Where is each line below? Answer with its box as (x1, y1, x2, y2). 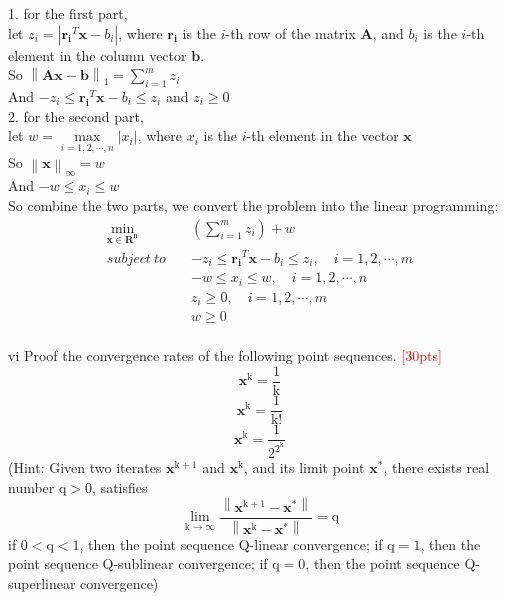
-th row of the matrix (225, 22, 356, 43)
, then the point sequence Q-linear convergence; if (79, 533, 383, 554)
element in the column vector (8, 44, 187, 65)
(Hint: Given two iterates (8, 457, 162, 478)
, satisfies (92, 476, 148, 497)
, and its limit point (243, 457, 365, 478)
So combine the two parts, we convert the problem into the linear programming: (8, 195, 499, 216)
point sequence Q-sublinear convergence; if (8, 553, 268, 574)
